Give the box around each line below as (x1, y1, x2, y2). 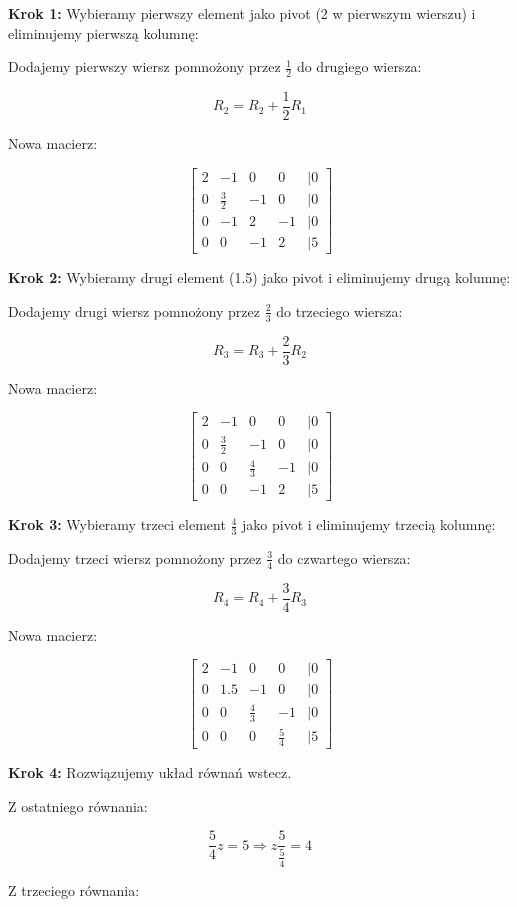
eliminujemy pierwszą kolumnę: (8, 22, 199, 43)
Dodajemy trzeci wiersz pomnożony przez (8, 547, 262, 568)
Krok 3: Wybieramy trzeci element (8, 514, 226, 535)
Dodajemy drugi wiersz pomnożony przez (8, 300, 260, 321)
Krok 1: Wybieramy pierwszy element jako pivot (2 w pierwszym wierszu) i (8, 3, 476, 23)
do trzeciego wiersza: (276, 300, 403, 321)
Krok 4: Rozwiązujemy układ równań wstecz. (8, 762, 292, 783)
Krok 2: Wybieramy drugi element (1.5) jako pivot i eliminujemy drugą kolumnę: (8, 267, 511, 288)
